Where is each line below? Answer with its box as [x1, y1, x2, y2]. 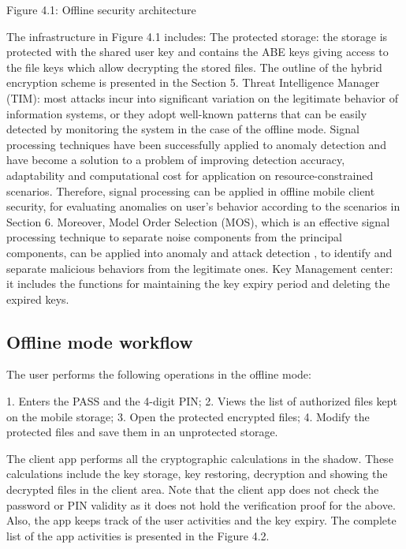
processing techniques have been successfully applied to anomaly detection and [6, 136, 386, 152]
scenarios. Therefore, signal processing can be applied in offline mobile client [6, 182, 375, 199]
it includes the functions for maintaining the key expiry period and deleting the [6, 275, 390, 292]
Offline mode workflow [6, 329, 193, 353]
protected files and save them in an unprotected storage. [6, 424, 278, 440]
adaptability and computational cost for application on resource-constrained [6, 166, 374, 183]
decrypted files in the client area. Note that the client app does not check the [6, 481, 379, 498]
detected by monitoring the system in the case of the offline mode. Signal [6, 121, 359, 137]
